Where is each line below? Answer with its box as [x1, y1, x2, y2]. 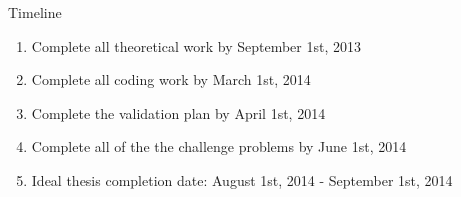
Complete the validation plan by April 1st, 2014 [31, 102, 326, 123]
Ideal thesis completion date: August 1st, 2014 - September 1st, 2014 [31, 169, 453, 190]
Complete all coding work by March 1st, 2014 [31, 69, 311, 90]
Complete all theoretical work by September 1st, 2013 [31, 35, 361, 56]
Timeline [8, 2, 62, 22]
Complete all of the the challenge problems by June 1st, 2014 [31, 136, 407, 157]
